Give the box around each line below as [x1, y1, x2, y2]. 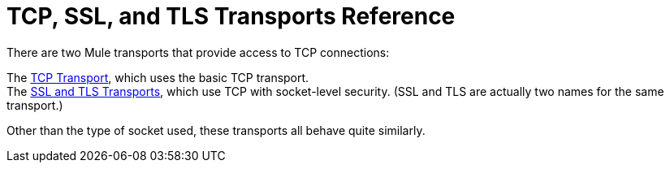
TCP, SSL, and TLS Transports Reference [6, 2, 456, 30]
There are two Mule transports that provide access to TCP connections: [6, 45, 390, 59]
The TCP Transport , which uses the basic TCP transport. [6, 70, 309, 84]
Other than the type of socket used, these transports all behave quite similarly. [6, 123, 426, 137]
